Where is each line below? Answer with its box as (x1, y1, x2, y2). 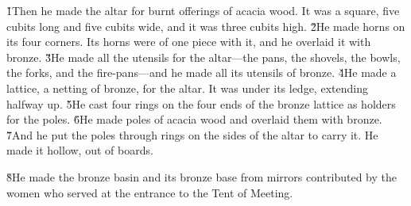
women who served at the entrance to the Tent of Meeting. (6, 184, 293, 200)
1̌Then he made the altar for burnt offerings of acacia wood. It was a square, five (6, 2, 400, 18)
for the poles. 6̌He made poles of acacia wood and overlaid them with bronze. (6, 111, 382, 128)
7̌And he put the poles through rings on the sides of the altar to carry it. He (6, 126, 378, 143)
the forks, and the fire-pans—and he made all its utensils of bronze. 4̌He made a (6, 64, 397, 81)
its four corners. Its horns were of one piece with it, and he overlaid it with (6, 33, 371, 50)
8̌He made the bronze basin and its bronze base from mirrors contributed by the (6, 168, 397, 185)
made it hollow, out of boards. (6, 142, 153, 158)
